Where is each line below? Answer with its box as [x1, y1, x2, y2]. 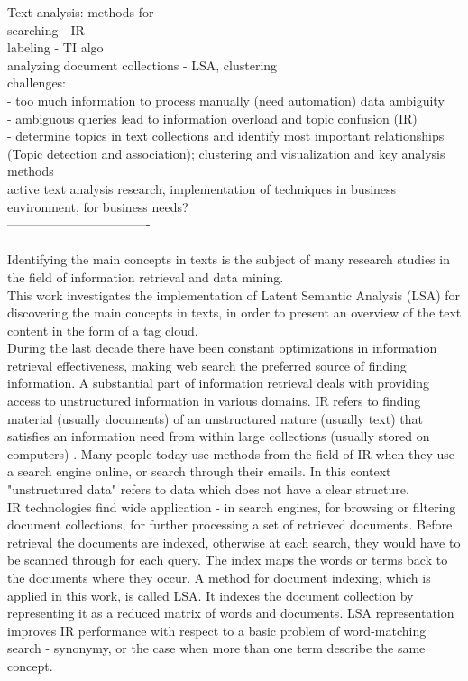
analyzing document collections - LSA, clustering [7, 55, 278, 74]
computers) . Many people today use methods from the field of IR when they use [7, 444, 455, 463]
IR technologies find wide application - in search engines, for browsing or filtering [7, 497, 456, 516]
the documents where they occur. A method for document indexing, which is [7, 568, 431, 586]
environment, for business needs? [7, 197, 188, 216]
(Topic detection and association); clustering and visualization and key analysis [7, 143, 445, 162]
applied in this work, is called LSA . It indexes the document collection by [7, 585, 414, 604]
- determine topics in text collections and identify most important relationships [7, 126, 445, 145]
